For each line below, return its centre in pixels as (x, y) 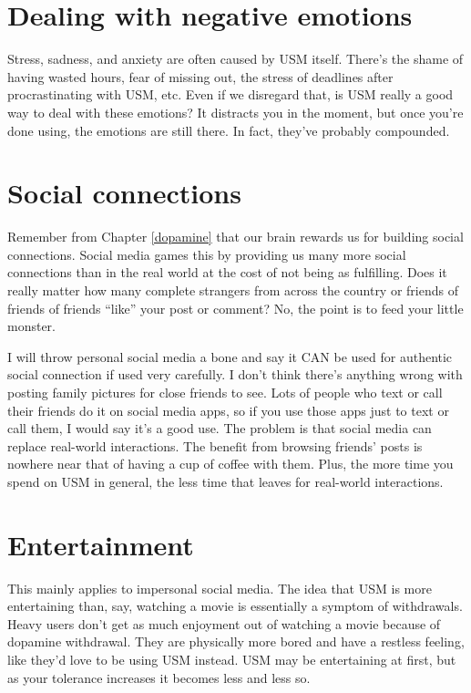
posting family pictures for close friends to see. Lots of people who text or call (225, 392)
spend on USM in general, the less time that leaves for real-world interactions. (225, 481)
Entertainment (101, 544)
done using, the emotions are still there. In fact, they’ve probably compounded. (229, 130)
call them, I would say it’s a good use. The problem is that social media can (220, 428)
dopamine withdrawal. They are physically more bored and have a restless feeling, (236, 641)
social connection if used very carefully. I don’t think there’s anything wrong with (235, 374)
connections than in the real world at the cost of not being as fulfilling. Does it (227, 272)
